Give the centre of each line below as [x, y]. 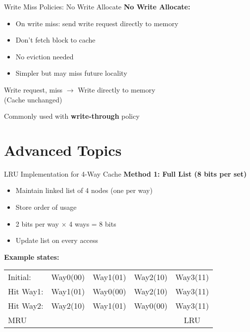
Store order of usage [46, 207]
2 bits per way [37, 223]
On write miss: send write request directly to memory [97, 23]
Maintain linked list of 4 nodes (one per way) [84, 190]
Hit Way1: [26, 291]
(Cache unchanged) [33, 99]
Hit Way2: [26, 306]
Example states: [32, 257]
